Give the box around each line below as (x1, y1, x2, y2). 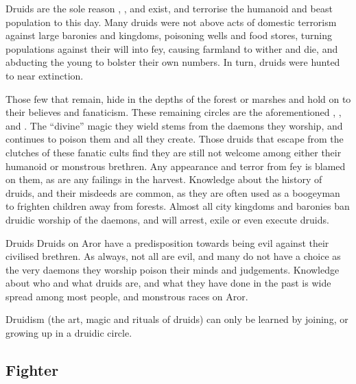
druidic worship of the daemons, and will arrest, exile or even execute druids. (5, 212, 329, 226)
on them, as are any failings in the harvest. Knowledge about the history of (5, 172, 322, 187)
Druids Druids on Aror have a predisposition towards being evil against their (5, 235, 329, 250)
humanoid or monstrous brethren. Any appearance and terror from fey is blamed (5, 158, 346, 173)
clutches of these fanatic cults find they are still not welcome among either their (5, 145, 342, 159)
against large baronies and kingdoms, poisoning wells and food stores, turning (5, 28, 332, 43)
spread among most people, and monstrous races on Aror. (5, 289, 248, 303)
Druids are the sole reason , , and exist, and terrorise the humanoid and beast (5, 1, 333, 15)
